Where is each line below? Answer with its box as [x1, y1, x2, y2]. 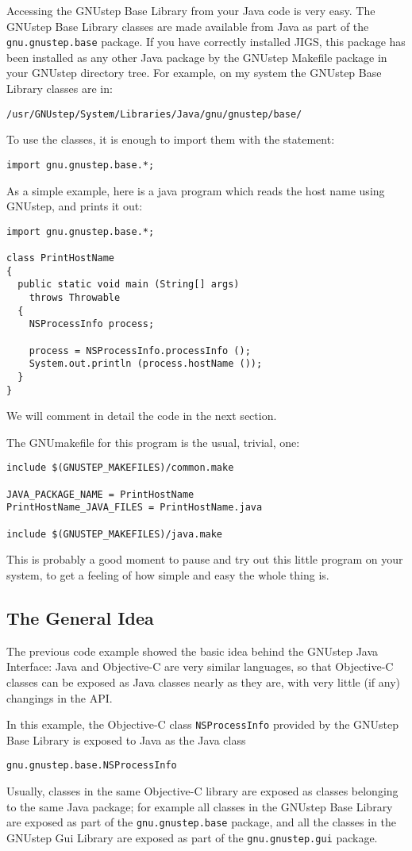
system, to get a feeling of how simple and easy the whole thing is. [6, 566, 329, 583]
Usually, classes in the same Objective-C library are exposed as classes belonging [6, 783, 399, 799]
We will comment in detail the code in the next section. [6, 407, 277, 424]
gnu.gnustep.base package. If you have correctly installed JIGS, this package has [6, 33, 406, 50]
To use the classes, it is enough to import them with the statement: [6, 131, 335, 148]
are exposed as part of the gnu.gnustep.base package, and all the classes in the [6, 814, 397, 830]
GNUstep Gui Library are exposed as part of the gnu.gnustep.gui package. [6, 829, 378, 845]
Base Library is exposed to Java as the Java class [6, 731, 246, 748]
